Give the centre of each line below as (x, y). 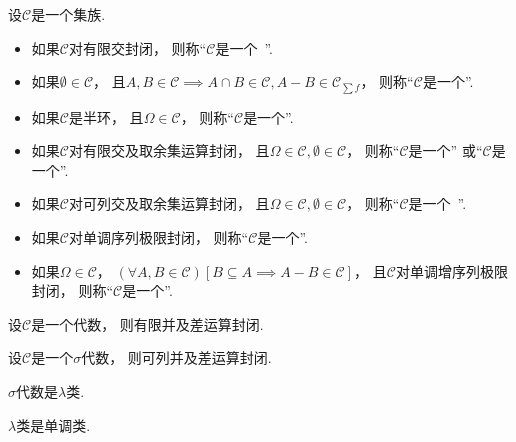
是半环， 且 (106, 116)
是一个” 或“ (445, 150)
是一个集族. (68, 14)
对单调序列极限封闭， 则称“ (158, 237)
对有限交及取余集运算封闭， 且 (169, 150)
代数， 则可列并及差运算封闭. (176, 357)
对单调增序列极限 (451, 270)
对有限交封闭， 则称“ (137, 47)
